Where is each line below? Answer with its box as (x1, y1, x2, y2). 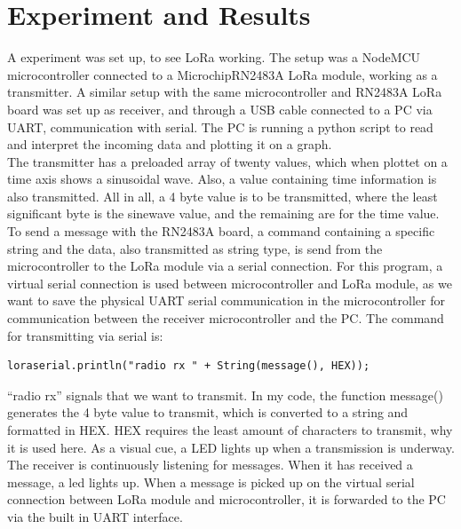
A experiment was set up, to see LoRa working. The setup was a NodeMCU (7, 48, 421, 67)
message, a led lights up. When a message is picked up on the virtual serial (7, 472, 415, 491)
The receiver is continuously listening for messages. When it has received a (7, 455, 413, 474)
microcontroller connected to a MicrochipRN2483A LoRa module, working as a (7, 65, 438, 83)
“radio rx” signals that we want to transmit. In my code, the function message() (7, 385, 443, 404)
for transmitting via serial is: (7, 326, 163, 344)
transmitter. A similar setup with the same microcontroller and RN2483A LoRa (7, 83, 442, 101)
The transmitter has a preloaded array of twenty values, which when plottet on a (7, 152, 448, 170)
